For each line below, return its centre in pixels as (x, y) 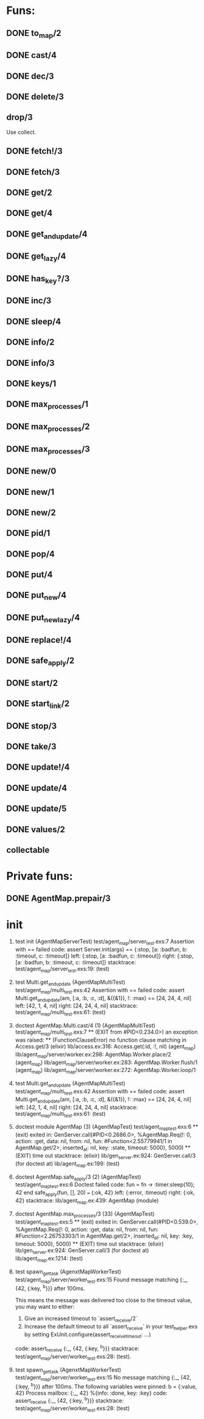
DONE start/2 (32, 683)
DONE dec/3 (30, 76)
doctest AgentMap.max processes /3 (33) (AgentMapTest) (85, 1214)
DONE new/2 (31, 512)
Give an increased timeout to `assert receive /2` (81, 1319)
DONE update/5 (37, 809)
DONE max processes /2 (48, 427)
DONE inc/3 (29, 301)
